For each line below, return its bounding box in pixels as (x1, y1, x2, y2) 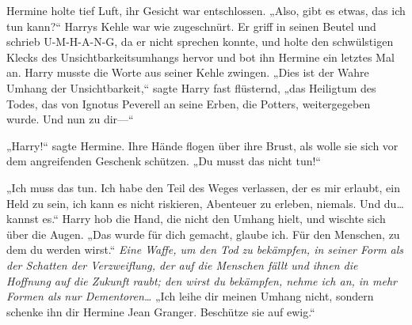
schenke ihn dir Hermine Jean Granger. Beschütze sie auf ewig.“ (6, 303, 315, 319)
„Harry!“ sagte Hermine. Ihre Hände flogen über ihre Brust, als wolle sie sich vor (6, 137, 399, 153)
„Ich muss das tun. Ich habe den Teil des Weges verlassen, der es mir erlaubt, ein (6, 179, 400, 195)
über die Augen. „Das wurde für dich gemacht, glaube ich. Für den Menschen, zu (6, 225, 400, 242)
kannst (6, 210, 39, 227)
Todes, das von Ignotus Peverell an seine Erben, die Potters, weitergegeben (6, 95, 371, 111)
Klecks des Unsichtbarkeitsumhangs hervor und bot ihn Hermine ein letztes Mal (6, 48, 395, 65)
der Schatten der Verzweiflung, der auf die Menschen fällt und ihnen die (6, 256, 358, 273)
